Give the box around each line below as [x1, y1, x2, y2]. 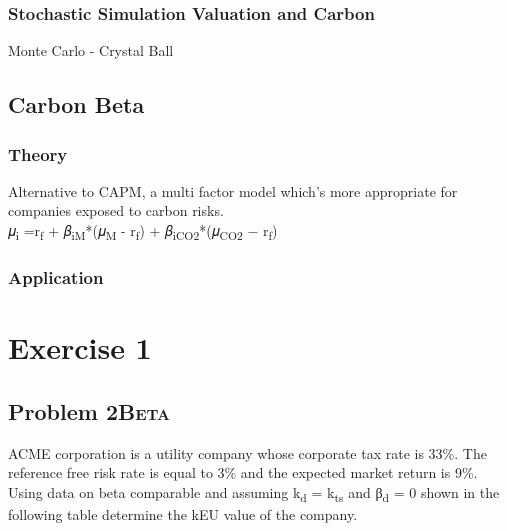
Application [8, 265, 104, 290]
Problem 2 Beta [8, 395, 171, 426]
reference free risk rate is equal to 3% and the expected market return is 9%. [8, 462, 478, 483]
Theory [8, 141, 68, 166]
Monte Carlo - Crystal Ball [8, 40, 174, 61]
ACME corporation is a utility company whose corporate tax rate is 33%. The [8, 442, 487, 463]
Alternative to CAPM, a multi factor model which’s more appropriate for [8, 180, 458, 201]
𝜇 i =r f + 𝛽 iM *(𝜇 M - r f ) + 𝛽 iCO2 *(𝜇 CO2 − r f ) [8, 220, 278, 243]
